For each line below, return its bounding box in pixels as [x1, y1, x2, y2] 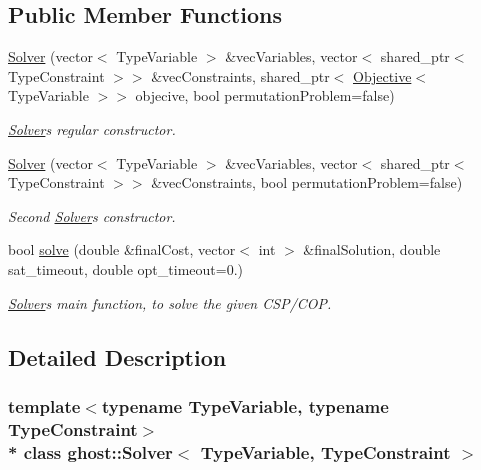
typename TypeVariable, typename [101, 393, 389, 418]
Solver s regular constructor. [8, 118, 176, 139]
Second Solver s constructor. [8, 205, 176, 226]
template [8, 393, 81, 418]
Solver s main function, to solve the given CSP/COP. [8, 292, 332, 313]
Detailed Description [8, 341, 227, 372]
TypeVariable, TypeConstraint [200, 439, 451, 464]
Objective [353, 65, 412, 86]
